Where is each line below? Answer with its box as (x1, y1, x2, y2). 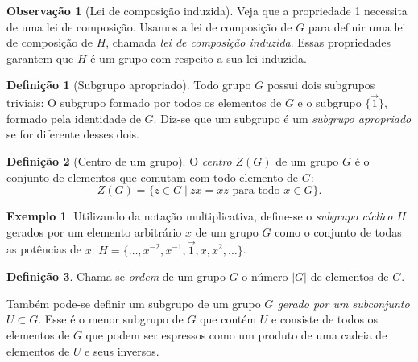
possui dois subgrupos (267, 76, 375, 93)
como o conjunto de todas (275, 223, 402, 240)
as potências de (6, 241, 82, 257)
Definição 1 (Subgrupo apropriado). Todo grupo (6, 76, 251, 93)
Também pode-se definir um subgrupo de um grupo (6, 294, 261, 311)
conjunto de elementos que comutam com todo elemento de (6, 168, 299, 185)
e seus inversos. (85, 342, 159, 359)
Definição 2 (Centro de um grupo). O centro (6, 152, 232, 169)
